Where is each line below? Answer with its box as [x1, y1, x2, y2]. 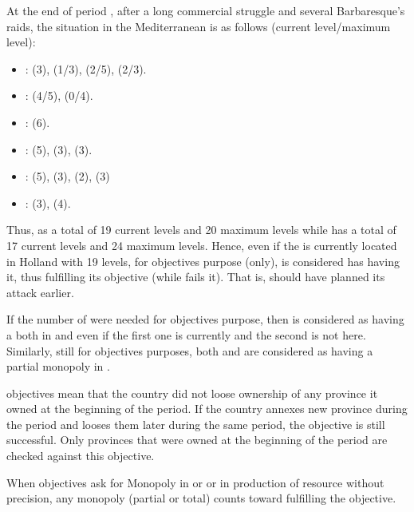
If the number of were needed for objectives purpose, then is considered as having [6, 311, 404, 327]
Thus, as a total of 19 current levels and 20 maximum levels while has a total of [6, 221, 396, 238]
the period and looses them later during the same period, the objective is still [6, 415, 385, 432]
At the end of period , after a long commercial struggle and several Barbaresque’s [6, 2, 405, 18]
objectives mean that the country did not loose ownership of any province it [6, 384, 378, 401]
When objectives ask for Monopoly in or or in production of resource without [6, 474, 384, 490]
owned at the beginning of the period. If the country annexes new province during [6, 400, 408, 417]
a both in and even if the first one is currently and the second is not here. [6, 326, 366, 343]
